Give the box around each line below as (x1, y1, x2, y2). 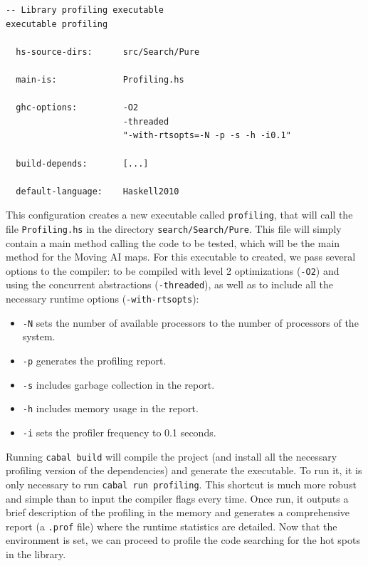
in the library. (6, 547, 66, 561)
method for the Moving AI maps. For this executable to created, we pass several (6, 249, 356, 264)
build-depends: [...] (16, 158, 149, 169)
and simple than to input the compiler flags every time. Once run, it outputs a (6, 491, 349, 505)
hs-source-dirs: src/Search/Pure (16, 46, 200, 57)
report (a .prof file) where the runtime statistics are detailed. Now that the (6, 518, 337, 533)
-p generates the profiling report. (22, 353, 167, 368)
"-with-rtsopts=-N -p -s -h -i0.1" (122, 130, 291, 141)
